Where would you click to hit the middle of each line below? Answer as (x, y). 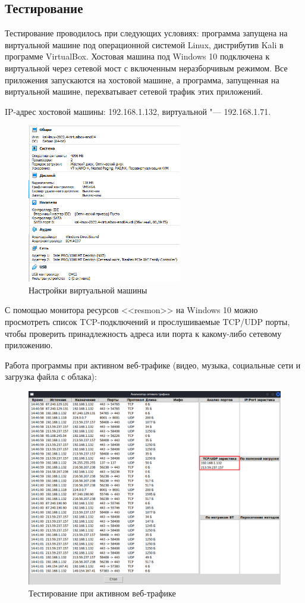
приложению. (29, 345)
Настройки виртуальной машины (88, 290)
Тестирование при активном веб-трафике (102, 593)
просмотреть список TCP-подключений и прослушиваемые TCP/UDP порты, (147, 321)
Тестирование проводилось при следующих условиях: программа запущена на (146, 33)
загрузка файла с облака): (51, 377)
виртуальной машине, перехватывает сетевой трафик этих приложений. (134, 91)
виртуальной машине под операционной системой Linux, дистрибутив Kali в (144, 44)
